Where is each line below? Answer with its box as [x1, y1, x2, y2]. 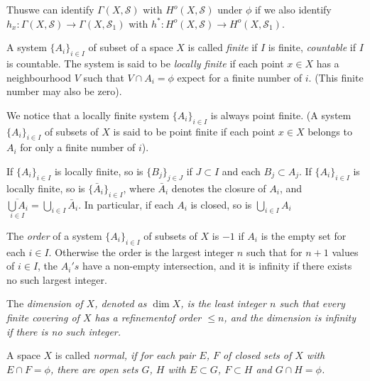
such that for [246, 244, 303, 259]
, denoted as [94, 296, 147, 311]
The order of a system [6, 228, 102, 243]
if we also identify [254, 2, 332, 16]
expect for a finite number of [177, 70, 303, 84]
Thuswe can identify [6, 2, 94, 16]
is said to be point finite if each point [113, 123, 276, 138]
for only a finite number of [20, 140, 136, 155]
